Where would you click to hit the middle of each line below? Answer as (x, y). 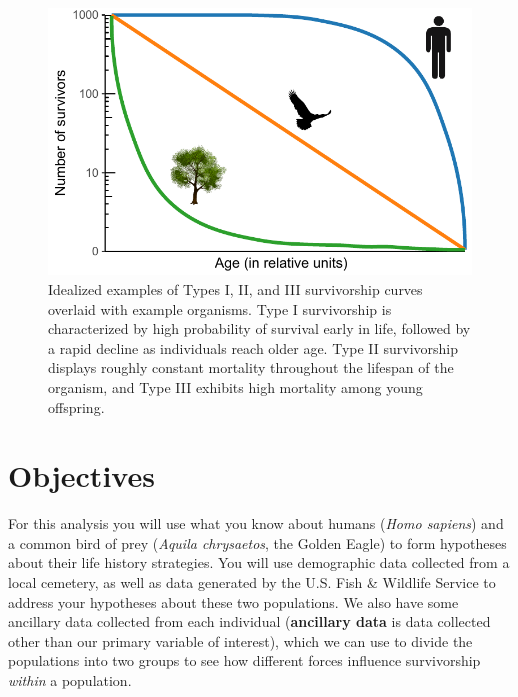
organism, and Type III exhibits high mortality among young (235, 386)
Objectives (81, 475)
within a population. (70, 680)
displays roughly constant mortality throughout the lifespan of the (251, 367)
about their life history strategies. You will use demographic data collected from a (259, 562)
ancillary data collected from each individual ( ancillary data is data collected (249, 621)
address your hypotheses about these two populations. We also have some (233, 601)
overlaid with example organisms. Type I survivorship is (220, 308)
